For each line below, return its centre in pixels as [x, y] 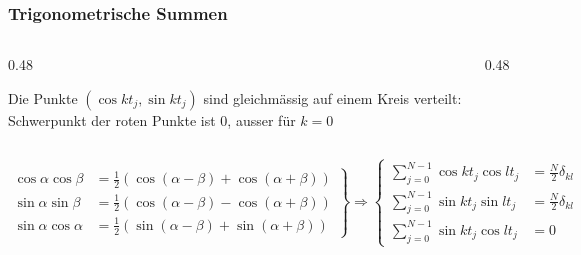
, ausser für [261, 119]
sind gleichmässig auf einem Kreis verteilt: [332, 97]
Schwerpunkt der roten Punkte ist [112, 119]
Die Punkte [43, 97]
